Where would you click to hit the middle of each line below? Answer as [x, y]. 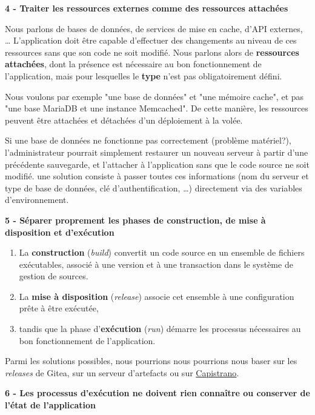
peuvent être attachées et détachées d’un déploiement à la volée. [124, 120]
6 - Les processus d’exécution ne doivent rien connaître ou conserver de [157, 393]
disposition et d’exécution [60, 232]
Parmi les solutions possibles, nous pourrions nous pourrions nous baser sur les [151, 361]
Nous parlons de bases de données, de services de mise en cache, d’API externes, [154, 28]
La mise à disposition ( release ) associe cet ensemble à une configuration [157, 296]
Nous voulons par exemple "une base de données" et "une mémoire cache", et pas [154, 96]
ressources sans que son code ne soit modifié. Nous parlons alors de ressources [152, 52]
